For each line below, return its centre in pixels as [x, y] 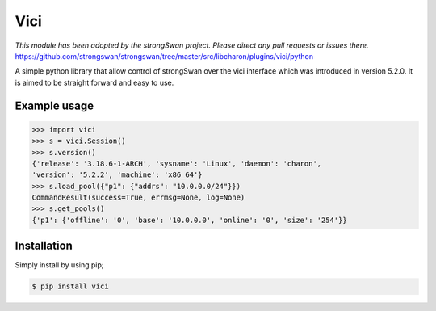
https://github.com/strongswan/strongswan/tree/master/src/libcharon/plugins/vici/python [164, 56]
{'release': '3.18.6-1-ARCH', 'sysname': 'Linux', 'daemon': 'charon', [177, 163]
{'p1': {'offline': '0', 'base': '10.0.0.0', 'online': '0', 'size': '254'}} [189, 220]
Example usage [55, 105]
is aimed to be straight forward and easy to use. [94, 82]
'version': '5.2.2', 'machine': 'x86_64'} [117, 175]
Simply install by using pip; [59, 265]
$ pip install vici [70, 286]
